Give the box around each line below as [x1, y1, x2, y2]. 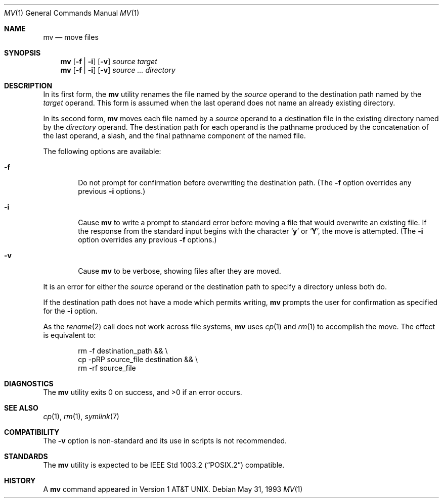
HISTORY [4, 476, 36, 485]
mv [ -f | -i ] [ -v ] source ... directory [60, 66, 175, 74]
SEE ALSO [4, 404, 38, 412]
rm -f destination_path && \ [78, 346, 168, 355]
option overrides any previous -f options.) [78, 235, 217, 244]
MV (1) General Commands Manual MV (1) [4, 9, 140, 17]
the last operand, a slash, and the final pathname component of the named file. [43, 131, 306, 140]
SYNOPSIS [4, 48, 41, 57]
